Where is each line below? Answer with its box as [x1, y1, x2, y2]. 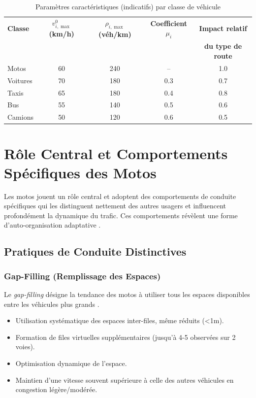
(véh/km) [98, 29, 131, 39]
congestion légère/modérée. [15, 384, 97, 395]
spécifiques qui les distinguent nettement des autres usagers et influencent [4, 200, 226, 211]
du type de [204, 41, 242, 51]
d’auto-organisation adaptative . [4, 220, 101, 230]
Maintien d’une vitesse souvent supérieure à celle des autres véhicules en [15, 374, 234, 385]
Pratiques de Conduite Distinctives [4, 244, 187, 259]
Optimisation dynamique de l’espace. [15, 358, 127, 368]
